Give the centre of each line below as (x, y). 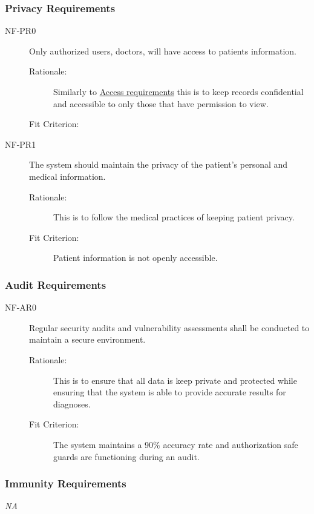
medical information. (67, 176)
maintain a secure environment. (87, 339)
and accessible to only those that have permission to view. (161, 103)
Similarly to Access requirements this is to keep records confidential (178, 91)
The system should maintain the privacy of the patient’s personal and (159, 164)
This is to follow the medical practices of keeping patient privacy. (174, 217)
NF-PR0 (21, 31)
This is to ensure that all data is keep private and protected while (175, 380)
